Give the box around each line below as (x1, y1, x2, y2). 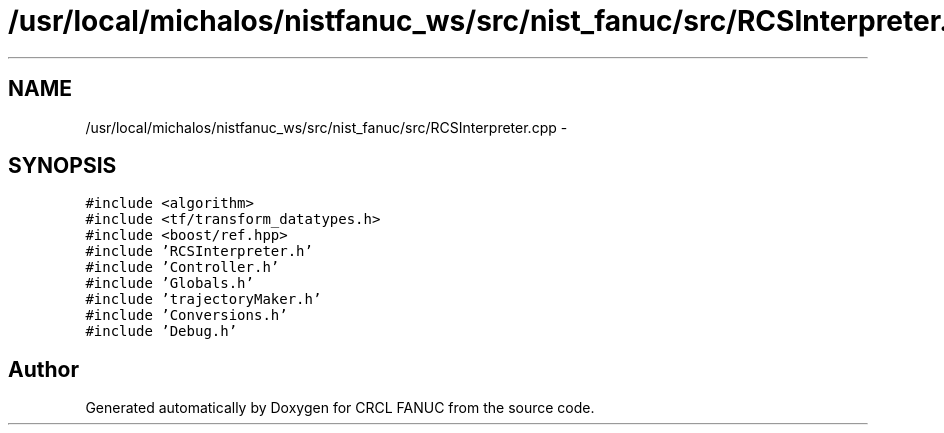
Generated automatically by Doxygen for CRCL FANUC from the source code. (85, 399, 595, 417)
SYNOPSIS (8, 153, 117, 179)
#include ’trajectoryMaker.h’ (85, 291, 322, 308)
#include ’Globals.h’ (85, 275, 254, 292)
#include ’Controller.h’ (85, 259, 280, 276)
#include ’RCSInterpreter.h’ (85, 243, 313, 260)
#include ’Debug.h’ (85, 323, 238, 340)
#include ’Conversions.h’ (85, 307, 288, 324)
